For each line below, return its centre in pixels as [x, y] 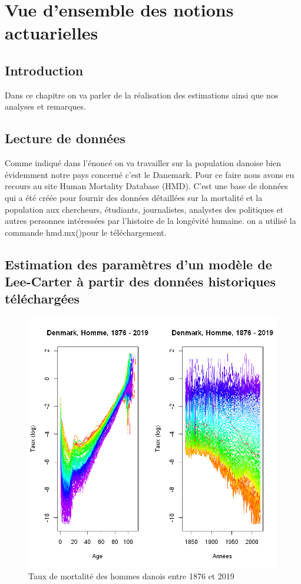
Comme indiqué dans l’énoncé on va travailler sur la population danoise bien [143, 163]
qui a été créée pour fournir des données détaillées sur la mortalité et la [134, 197]
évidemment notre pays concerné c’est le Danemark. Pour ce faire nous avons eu [150, 174]
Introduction [44, 70]
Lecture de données [65, 138]
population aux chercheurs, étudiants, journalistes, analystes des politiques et [144, 209]
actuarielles [52, 33]
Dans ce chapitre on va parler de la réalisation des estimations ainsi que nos [142, 95]
